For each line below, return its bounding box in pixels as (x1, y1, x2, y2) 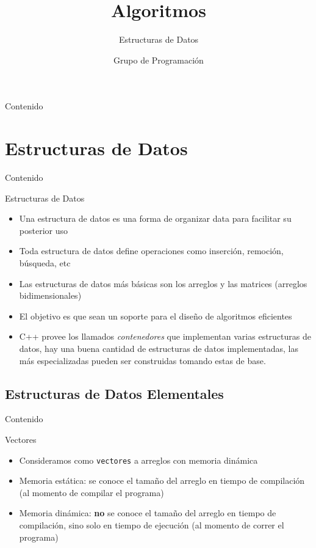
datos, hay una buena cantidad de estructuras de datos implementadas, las (19, 342, 298, 354)
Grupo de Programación (113, 53, 204, 66)
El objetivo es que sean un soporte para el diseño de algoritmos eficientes (19, 309, 292, 322)
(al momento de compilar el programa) (19, 486, 164, 499)
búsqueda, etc (19, 257, 71, 269)
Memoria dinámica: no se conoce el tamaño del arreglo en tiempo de (19, 506, 276, 519)
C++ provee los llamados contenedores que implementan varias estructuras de (19, 330, 311, 343)
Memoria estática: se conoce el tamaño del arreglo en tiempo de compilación (19, 474, 305, 487)
